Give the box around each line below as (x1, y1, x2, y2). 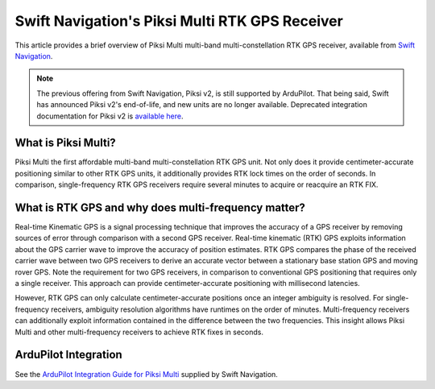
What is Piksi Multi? (14, 136, 116, 150)
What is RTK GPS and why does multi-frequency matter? (14, 201, 306, 214)
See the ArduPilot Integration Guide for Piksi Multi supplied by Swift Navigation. (14, 369, 278, 379)
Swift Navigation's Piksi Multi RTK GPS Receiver (14, 12, 344, 30)
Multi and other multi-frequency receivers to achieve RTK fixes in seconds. (14, 327, 264, 337)
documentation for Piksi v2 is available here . (36, 111, 184, 121)
